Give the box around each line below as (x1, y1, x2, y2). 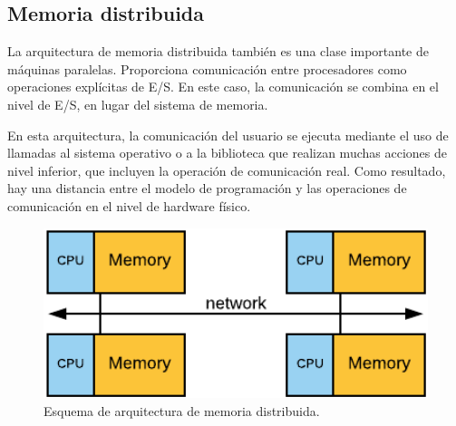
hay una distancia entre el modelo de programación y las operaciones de (7, 179, 407, 198)
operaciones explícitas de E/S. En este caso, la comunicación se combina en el (7, 77, 439, 96)
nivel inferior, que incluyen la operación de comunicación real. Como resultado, (7, 160, 446, 179)
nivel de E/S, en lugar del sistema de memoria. (7, 94, 268, 113)
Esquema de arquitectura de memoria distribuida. (44, 401, 320, 420)
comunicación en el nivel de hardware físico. (7, 196, 251, 215)
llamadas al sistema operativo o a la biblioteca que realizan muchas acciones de (7, 143, 447, 162)
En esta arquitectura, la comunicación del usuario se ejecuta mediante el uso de (7, 125, 449, 144)
